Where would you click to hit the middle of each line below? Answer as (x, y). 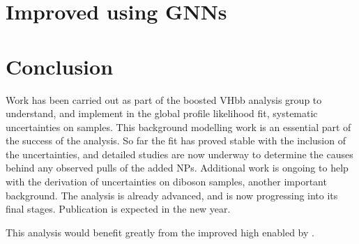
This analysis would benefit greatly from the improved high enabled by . (160, 232)
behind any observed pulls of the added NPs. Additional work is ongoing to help (177, 168)
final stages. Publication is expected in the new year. (118, 209)
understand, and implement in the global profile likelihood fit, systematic (162, 113)
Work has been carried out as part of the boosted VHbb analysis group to (164, 99)
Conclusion (60, 66)
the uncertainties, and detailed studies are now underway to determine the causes (179, 154)
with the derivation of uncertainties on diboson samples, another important (166, 182)
